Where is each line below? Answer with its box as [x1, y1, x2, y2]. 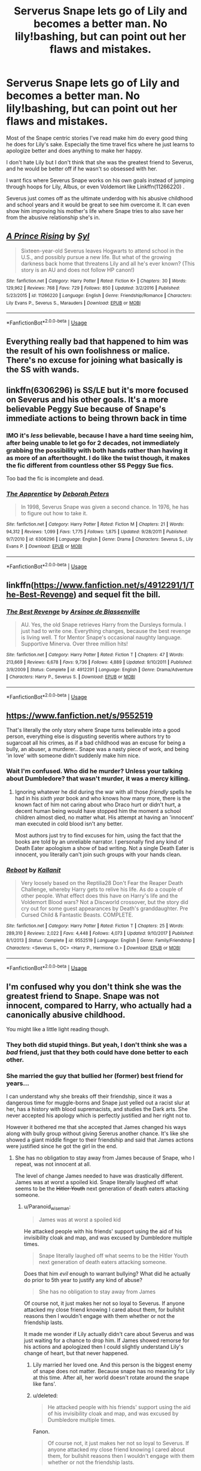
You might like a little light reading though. [6, 1026, 110, 1033]
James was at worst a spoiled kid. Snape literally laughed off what [14, 1179, 178, 1186]
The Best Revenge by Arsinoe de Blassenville [6, 608, 141, 616]
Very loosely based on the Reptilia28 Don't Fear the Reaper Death [20, 879, 184, 887]
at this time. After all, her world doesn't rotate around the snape [32, 1374, 190, 1381]
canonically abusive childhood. [6, 1010, 126, 1020]
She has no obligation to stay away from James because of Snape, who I [14, 1154, 195, 1161]
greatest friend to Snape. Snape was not [6, 991, 160, 1001]
